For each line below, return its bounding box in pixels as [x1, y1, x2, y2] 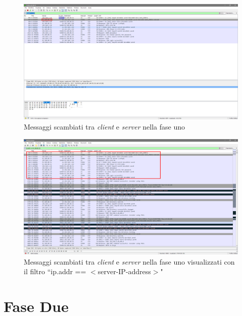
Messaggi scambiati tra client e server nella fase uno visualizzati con [24, 256, 235, 267]
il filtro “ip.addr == [24, 266, 86, 277]
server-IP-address [98, 266, 151, 277]
